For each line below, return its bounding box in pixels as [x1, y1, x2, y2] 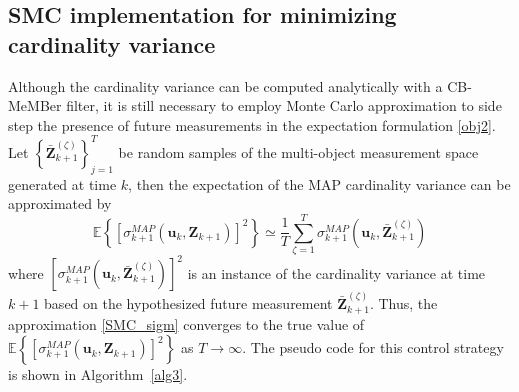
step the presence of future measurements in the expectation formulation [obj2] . [8, 114, 496, 135]
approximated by [8, 193, 112, 214]
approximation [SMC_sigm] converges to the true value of [8, 313, 365, 334]
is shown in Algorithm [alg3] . [8, 364, 188, 385]
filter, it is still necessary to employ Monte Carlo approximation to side [66, 95, 502, 116]
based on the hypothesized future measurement [44, 293, 333, 314]
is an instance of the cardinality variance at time [187, 262, 486, 283]
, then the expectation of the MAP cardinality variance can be [128, 173, 511, 194]
